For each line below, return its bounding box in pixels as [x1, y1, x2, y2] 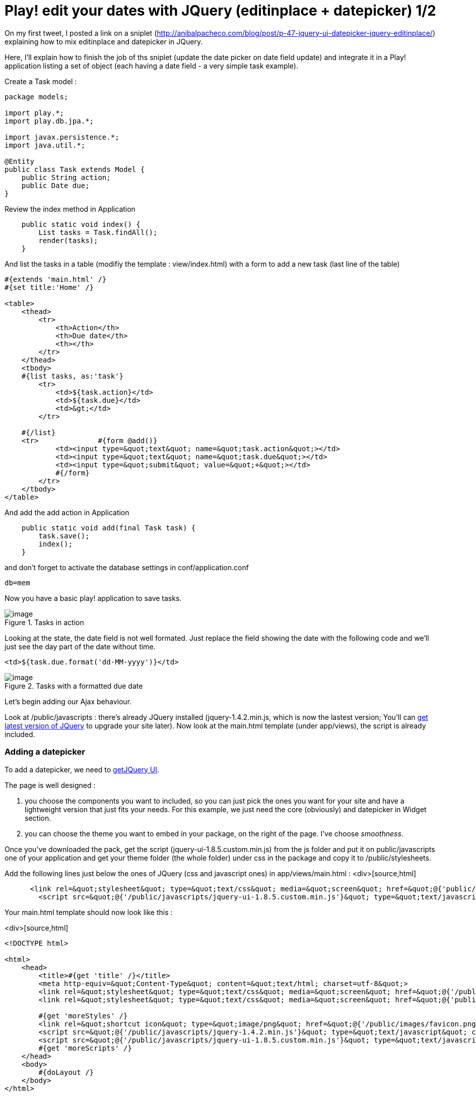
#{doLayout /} [38, 1068, 94, 1076]
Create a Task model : [5, 77, 77, 86]
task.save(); [38, 531, 90, 540]
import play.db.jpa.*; [5, 116, 94, 125]
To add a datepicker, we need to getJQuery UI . [5, 765, 160, 774]
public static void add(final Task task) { [21, 523, 196, 532]
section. [25, 813, 51, 822]
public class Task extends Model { [5, 165, 145, 173]
